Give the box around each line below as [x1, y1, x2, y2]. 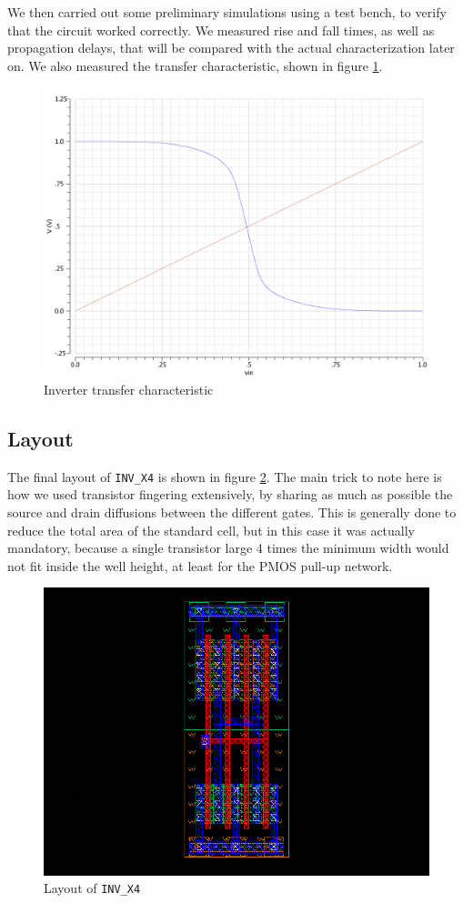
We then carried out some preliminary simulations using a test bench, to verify [7, 3, 447, 21]
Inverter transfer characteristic [44, 379, 214, 398]
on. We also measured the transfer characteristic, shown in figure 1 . [7, 55, 383, 75]
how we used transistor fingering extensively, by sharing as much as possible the [7, 485, 453, 504]
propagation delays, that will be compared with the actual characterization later [7, 38, 455, 57]
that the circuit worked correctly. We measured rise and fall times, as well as [7, 20, 435, 39]
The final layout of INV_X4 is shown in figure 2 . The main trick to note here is [7, 467, 442, 486]
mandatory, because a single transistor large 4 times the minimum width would [7, 538, 449, 557]
